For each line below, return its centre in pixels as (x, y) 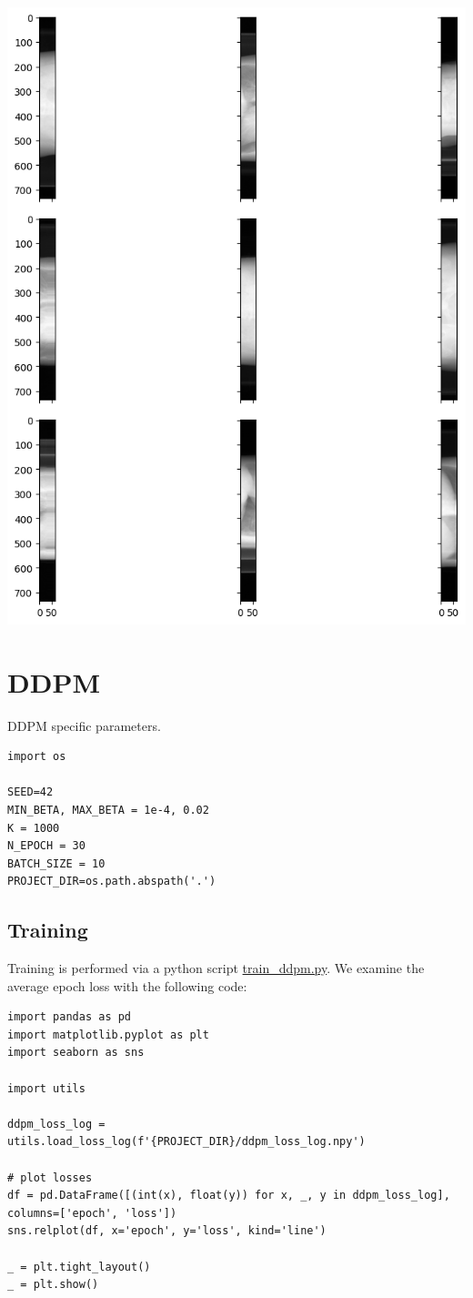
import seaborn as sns (76, 1053)
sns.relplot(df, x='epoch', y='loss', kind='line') (167, 1231)
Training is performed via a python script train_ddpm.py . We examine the (216, 968)
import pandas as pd (70, 1017)
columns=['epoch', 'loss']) (92, 1213)
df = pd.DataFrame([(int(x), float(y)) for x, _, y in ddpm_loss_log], (229, 1196)
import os (37, 757)
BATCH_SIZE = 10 (56, 863)
